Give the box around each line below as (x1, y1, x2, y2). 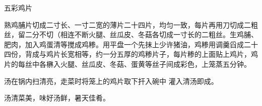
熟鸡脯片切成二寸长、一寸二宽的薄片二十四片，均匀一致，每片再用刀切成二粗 (4, 19, 258, 30)
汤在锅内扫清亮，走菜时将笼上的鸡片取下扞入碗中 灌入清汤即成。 (4, 75, 218, 86)
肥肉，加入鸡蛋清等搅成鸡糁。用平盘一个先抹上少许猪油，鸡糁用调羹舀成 (4, 39, 244, 49)
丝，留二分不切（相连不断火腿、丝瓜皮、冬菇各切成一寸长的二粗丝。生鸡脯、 (4, 29, 258, 40)
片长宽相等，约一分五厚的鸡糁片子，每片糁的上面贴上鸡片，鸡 (53, 49, 258, 59)
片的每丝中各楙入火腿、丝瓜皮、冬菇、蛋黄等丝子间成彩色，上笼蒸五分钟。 (4, 58, 251, 69)
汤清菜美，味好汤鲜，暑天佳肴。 (4, 92, 110, 103)
